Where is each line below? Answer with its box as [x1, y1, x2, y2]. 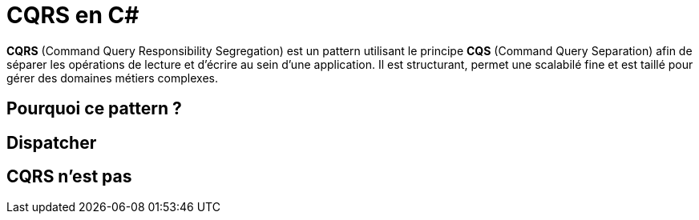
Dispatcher [6, 132, 97, 153]
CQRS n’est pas [6, 166, 132, 187]
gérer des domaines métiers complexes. [6, 70, 218, 85]
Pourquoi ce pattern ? [6, 98, 182, 119]
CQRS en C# [6, 2, 139, 29]
